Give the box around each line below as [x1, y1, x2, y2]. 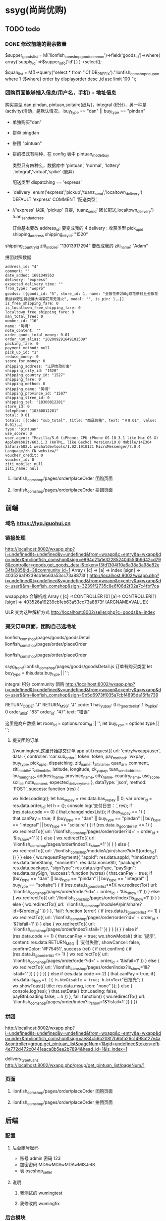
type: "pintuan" [5, 426, 39, 431]
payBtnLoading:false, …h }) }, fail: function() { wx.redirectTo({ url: [12, 993, 146, 999]
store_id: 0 [5, 404, 30, 409]
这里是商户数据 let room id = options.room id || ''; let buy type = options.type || [5, 720, 160, 727]
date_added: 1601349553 [5, 272, 55, 278]
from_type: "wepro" [5, 286, 46, 291]
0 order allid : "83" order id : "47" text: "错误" [5, 709, 90, 716]
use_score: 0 [5, 431, 32, 436]
